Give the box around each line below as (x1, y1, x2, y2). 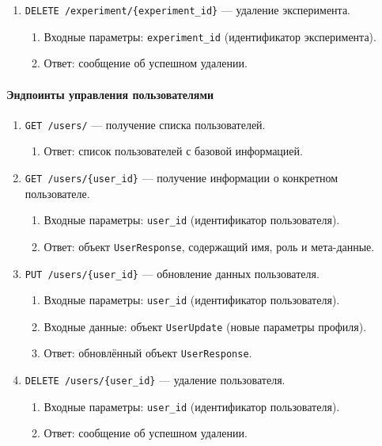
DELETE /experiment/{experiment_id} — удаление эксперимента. (25, 2, 350, 17)
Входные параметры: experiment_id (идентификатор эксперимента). (43, 28, 376, 44)
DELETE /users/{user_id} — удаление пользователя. (25, 372, 286, 388)
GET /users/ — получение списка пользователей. (25, 116, 266, 132)
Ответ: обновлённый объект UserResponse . (43, 345, 252, 361)
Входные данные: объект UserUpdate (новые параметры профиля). (43, 318, 367, 334)
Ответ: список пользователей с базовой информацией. (43, 143, 303, 159)
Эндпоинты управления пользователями (6, 86, 214, 102)
